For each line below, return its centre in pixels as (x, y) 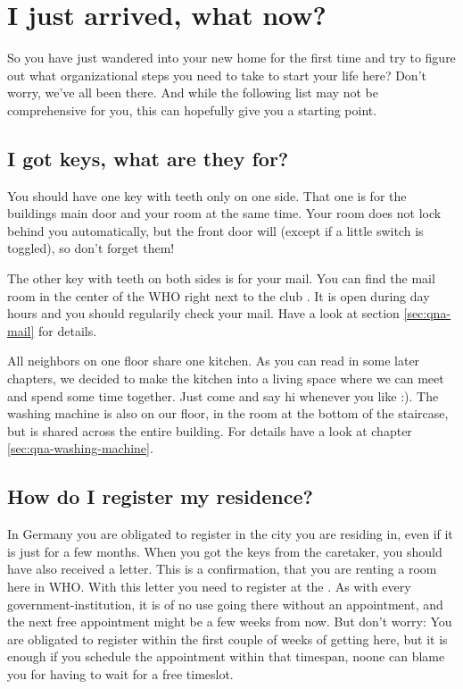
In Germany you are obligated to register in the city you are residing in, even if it (230, 534)
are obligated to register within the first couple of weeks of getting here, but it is (227, 639)
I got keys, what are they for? (148, 158)
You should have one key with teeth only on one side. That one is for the (207, 195)
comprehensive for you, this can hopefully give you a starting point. (192, 109)
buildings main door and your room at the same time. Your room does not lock (224, 213)
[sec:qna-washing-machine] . (80, 448)
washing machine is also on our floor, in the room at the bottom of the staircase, (228, 413)
